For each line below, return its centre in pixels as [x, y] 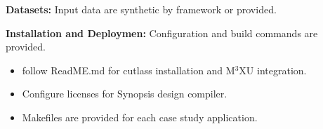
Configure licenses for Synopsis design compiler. [125, 94]
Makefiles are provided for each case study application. [140, 117]
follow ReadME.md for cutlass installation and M [128, 70]
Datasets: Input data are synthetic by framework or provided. [141, 9]
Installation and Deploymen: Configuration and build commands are [162, 33]
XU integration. [273, 70]
